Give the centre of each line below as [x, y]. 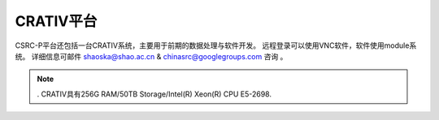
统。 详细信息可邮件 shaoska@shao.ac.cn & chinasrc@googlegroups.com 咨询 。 [151, 56]
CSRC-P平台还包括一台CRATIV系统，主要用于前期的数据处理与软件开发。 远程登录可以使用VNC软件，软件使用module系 [216, 45]
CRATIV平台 [56, 21]
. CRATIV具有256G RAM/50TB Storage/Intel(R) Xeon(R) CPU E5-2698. [154, 94]
